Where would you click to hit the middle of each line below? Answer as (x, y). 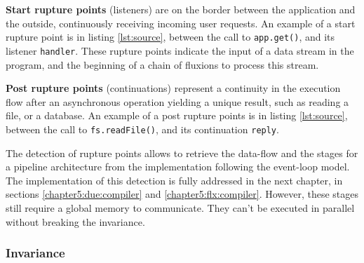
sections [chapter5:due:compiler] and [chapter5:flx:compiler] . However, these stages (182, 194)
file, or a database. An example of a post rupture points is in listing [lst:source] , (177, 115)
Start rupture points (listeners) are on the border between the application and (181, 9)
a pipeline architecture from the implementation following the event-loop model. (178, 167)
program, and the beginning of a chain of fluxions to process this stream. (162, 64)
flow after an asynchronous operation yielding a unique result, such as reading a (177, 101)
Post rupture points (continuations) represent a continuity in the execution (173, 88)
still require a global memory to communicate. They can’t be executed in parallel (180, 207)
